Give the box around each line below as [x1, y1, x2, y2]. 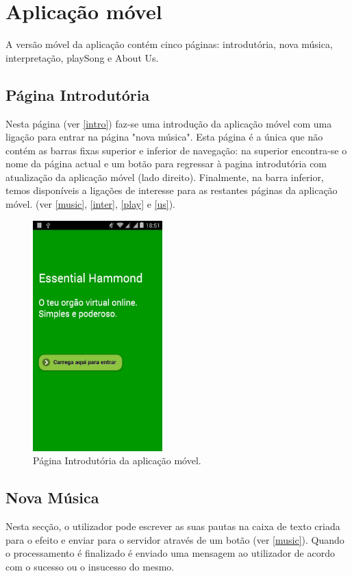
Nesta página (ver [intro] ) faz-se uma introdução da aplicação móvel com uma [5, 116, 332, 130]
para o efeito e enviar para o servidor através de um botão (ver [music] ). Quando [5, 532, 344, 547]
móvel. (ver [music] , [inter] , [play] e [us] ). [5, 197, 176, 211]
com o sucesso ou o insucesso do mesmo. [5, 559, 175, 573]
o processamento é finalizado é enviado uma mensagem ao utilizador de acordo [5, 546, 335, 560]
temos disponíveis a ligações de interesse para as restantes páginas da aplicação [5, 183, 338, 197]
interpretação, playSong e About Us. [5, 50, 159, 64]
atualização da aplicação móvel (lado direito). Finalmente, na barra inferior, [5, 169, 324, 184]
